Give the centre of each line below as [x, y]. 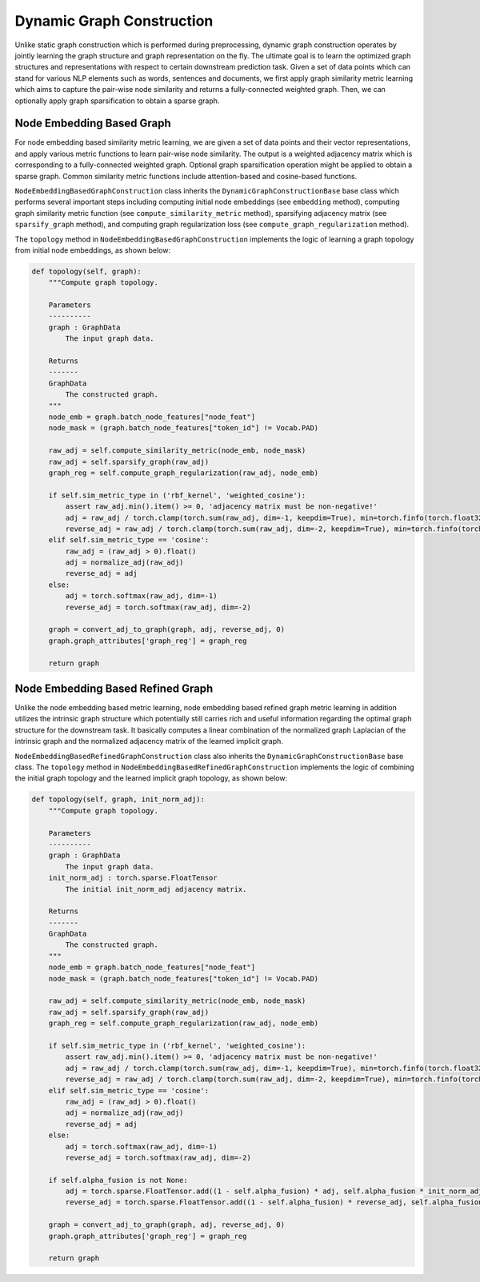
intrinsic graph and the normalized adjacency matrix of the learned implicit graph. [149, 741]
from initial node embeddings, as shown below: [93, 250]
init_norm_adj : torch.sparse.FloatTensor [133, 878]
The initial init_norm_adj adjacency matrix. [156, 889]
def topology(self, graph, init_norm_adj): [118, 799]
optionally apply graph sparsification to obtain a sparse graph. [117, 101]
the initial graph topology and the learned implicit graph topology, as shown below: [151, 778]
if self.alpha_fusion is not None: [118, 1180]
